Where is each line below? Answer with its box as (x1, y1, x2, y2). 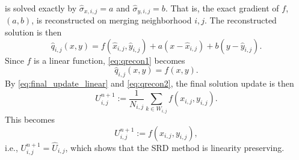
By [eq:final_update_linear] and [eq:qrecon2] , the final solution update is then (5, 77, 294, 90)
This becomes (5, 113, 55, 126)
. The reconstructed (204, 14, 277, 26)
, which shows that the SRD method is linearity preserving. (65, 141, 285, 153)
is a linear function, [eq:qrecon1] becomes (34, 54, 185, 66)
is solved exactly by (5, 2, 77, 14)
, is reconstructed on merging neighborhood (31, 14, 192, 26)
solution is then (5, 26, 62, 38)
